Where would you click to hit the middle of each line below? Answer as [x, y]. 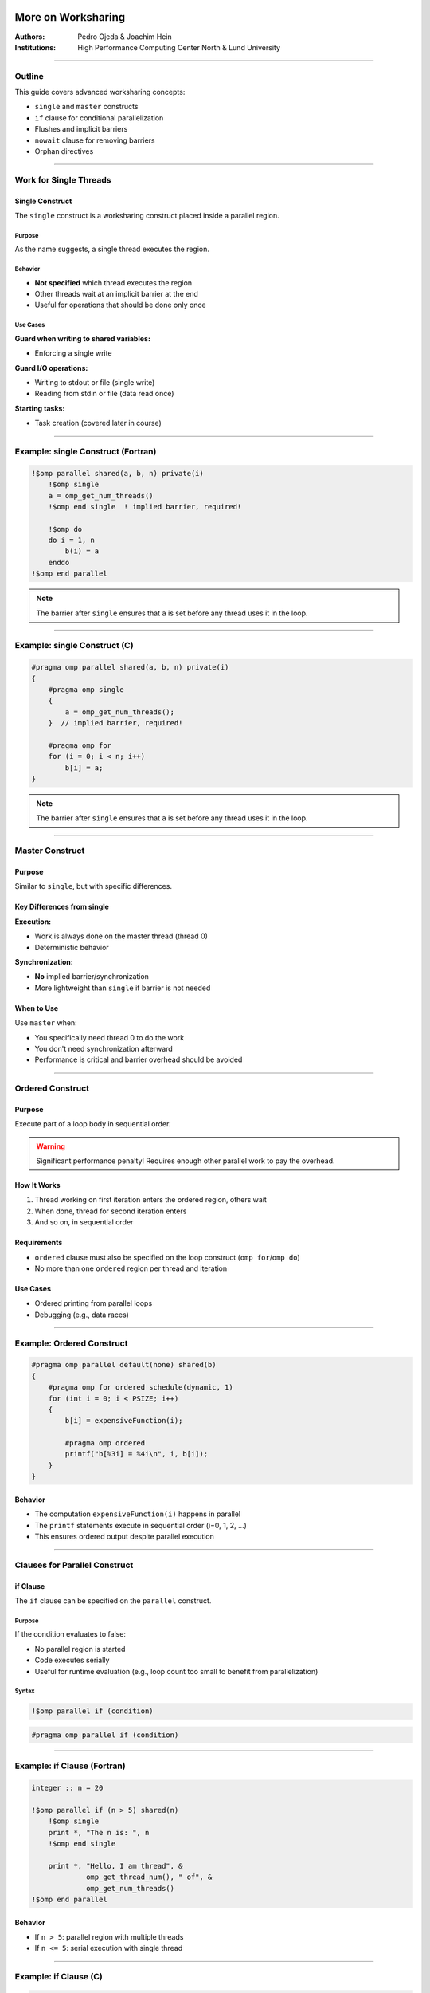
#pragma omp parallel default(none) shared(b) [124, 1365]
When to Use [37, 1008]
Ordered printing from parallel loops [94, 1303]
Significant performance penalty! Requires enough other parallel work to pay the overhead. [186, 1161]
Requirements [39, 1243]
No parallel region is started [80, 1649]
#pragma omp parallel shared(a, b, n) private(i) [130, 667]
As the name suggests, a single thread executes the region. [112, 249]
